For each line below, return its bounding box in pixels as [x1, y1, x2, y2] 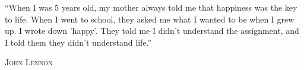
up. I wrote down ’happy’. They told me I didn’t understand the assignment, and [5, 24, 299, 37]
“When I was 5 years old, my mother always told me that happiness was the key [5, 1, 297, 13]
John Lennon [5, 56, 53, 68]
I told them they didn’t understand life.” [5, 36, 152, 48]
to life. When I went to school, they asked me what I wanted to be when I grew [5, 12, 294, 25]
